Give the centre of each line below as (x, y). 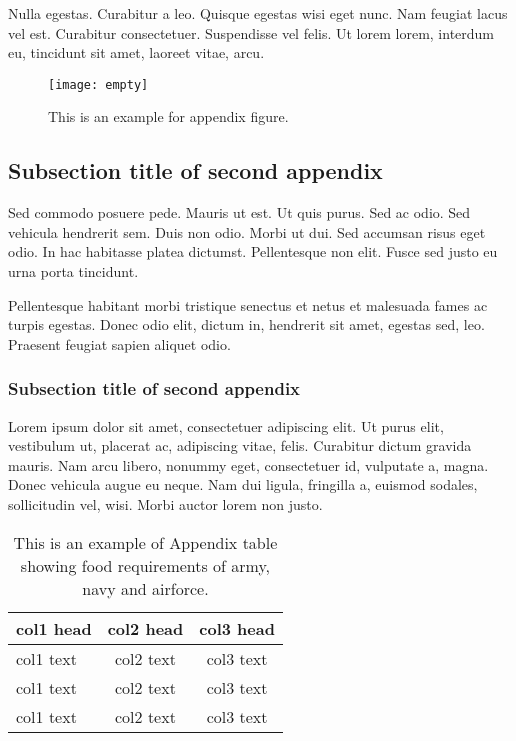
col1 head (54, 628)
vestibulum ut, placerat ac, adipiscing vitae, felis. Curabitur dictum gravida (240, 445)
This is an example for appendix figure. (168, 116)
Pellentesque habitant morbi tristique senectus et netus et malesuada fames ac (248, 304)
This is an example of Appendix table (145, 542)
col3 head (237, 628)
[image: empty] (98, 84)
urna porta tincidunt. (73, 271)
